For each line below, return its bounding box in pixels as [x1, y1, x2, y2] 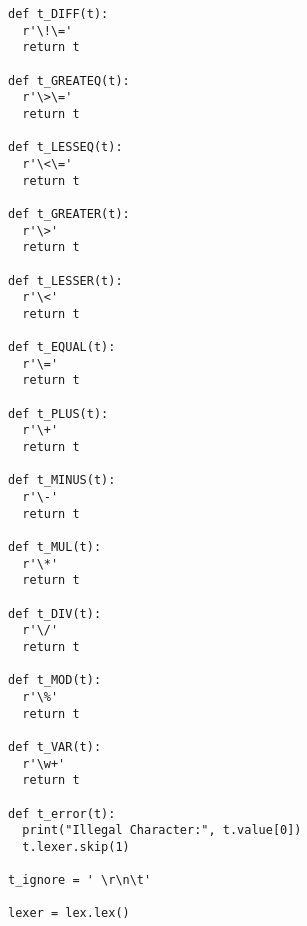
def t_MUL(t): [8, 540, 102, 554]
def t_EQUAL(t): [8, 340, 116, 355]
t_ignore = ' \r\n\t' [8, 873, 152, 888]
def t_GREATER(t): [8, 206, 130, 221]
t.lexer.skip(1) [22, 839, 130, 854]
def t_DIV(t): [8, 606, 102, 621]
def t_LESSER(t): [8, 273, 123, 288]
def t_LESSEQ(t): [8, 140, 123, 155]
